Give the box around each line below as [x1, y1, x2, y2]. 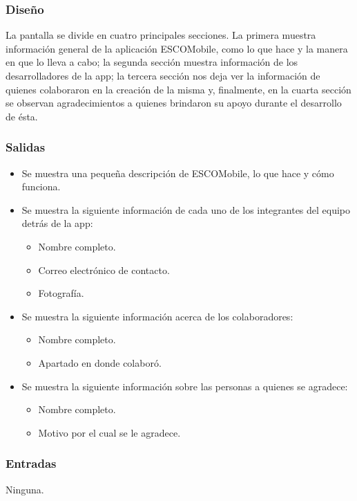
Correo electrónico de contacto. [38, 262, 170, 277]
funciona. [21, 179, 61, 194]
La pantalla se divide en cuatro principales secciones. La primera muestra [6, 28, 316, 42]
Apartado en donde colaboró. [38, 355, 162, 370]
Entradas [6, 455, 57, 472]
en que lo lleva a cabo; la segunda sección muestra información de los [6, 55, 298, 69]
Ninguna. [6, 482, 44, 496]
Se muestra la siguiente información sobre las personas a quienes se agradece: [21, 379, 348, 393]
